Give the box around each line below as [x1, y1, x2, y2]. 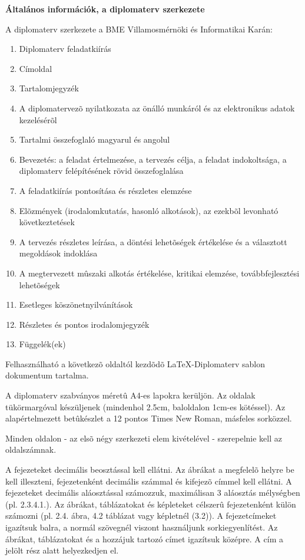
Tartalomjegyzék [19, 82, 79, 94]
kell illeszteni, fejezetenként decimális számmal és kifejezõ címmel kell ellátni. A [5, 475, 292, 487]
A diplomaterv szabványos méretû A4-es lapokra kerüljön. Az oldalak [5, 389, 256, 401]
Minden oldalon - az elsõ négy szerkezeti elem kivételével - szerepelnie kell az [5, 431, 282, 444]
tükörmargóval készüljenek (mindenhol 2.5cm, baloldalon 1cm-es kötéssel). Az [5, 400, 286, 413]
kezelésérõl [19, 113, 57, 126]
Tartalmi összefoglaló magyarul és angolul [19, 133, 170, 146]
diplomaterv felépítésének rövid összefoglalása [19, 164, 184, 177]
